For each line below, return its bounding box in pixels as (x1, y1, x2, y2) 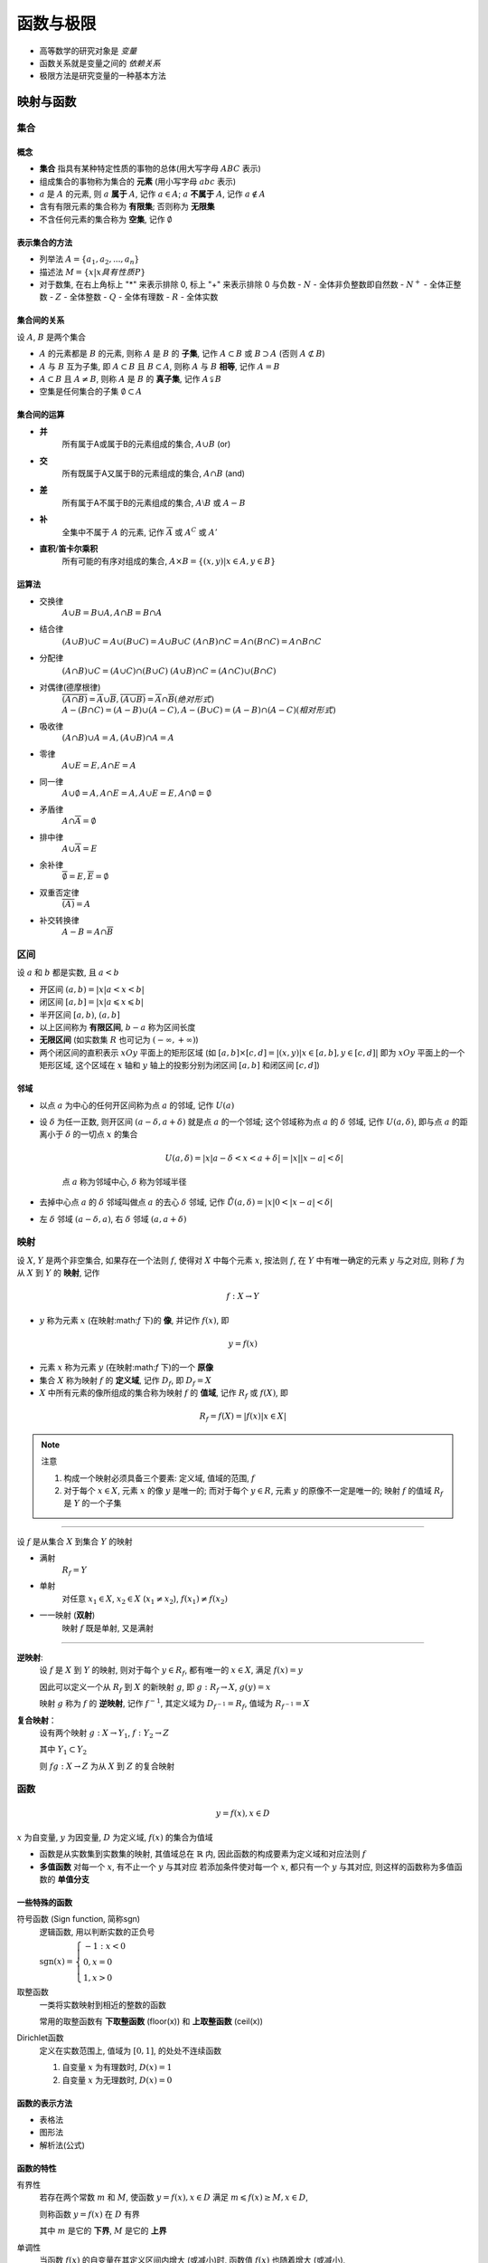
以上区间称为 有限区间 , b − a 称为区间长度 (39, 1021, 196, 1032)
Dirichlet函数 (16, 2032, 64, 2043)
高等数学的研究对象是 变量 (39, 45, 137, 56)
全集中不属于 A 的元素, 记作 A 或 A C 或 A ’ (61, 525, 218, 538)
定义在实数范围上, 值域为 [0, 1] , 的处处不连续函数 (39, 2045, 221, 2056)
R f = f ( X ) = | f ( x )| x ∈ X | (199, 1411, 286, 1424)
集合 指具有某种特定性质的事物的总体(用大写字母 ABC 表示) (39, 163, 261, 174)
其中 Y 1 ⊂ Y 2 (39, 1743, 88, 1757)
